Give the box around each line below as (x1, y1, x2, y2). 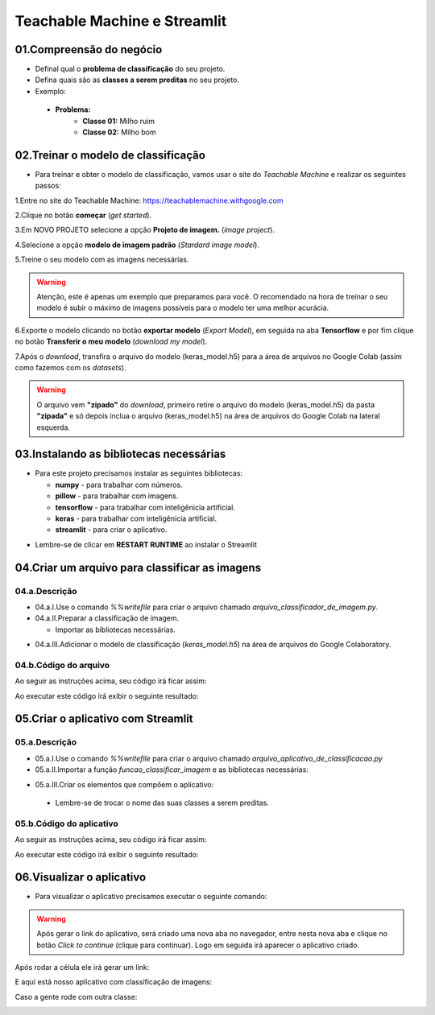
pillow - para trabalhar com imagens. (55, 491, 179, 501)
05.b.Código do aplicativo (14, 818, 118, 829)
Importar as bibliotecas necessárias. (55, 625, 176, 634)
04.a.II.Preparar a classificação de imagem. (35, 613, 180, 623)
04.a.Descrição (14, 585, 77, 596)
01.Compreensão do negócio (14, 43, 163, 56)
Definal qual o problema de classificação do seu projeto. (35, 64, 226, 74)
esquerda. (36, 423, 71, 432)
